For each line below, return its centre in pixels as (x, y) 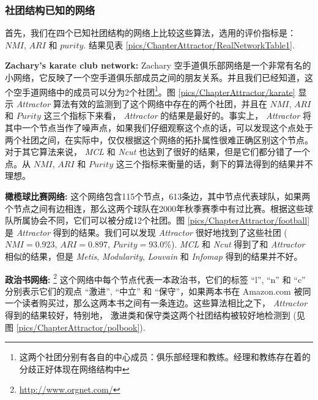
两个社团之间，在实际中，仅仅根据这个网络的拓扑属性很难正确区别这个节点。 (159, 139)
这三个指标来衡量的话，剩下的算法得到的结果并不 (214, 163)
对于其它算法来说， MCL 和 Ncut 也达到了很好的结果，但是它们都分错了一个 (158, 152)
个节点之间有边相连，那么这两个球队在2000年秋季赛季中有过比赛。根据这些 (155, 208)
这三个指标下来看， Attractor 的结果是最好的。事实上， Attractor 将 (178, 115)
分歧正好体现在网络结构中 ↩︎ (74, 368)
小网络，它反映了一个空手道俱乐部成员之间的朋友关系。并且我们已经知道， (155, 77)
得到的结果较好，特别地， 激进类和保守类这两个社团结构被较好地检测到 (148, 315)
